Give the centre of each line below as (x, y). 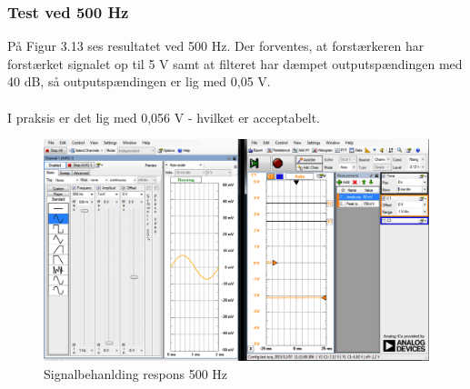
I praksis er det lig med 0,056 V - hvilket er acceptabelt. (164, 117)
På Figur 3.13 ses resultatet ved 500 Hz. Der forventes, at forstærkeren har (216, 46)
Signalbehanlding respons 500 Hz (136, 373)
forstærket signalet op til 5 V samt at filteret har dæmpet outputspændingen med (235, 63)
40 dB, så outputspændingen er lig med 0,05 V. (139, 81)
